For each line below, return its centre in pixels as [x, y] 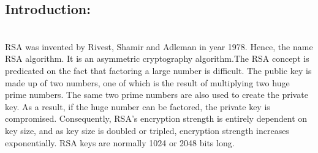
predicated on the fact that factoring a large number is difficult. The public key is [158, 70]
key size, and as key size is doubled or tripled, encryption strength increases [147, 130]
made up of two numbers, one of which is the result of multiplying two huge [147, 82]
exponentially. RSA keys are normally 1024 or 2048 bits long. [120, 142]
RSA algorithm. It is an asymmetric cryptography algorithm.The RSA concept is [157, 58]
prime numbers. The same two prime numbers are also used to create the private [157, 95]
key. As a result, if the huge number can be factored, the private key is [138, 106]
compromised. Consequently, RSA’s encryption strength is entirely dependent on [156, 118]
